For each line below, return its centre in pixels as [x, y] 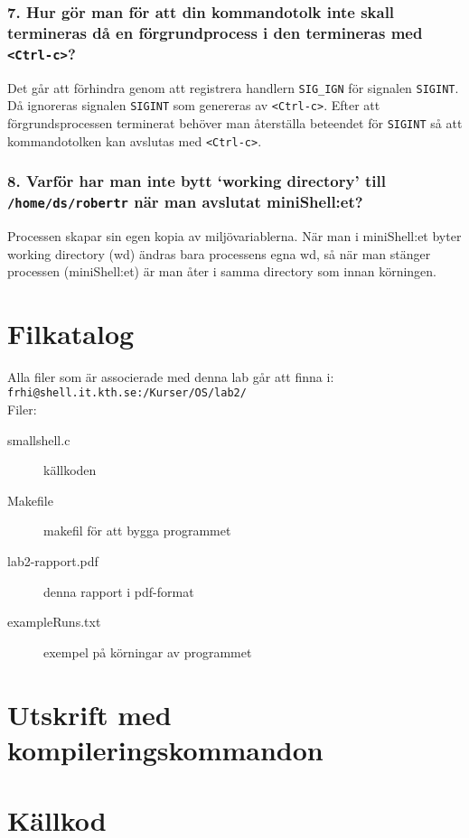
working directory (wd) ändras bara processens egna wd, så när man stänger [219, 253]
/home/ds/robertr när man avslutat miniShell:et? [185, 202]
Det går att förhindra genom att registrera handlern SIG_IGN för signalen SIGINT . [233, 87]
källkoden [70, 470]
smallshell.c [39, 439]
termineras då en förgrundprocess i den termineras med [215, 32]
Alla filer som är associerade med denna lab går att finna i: [171, 376]
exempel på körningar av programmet [148, 652]
